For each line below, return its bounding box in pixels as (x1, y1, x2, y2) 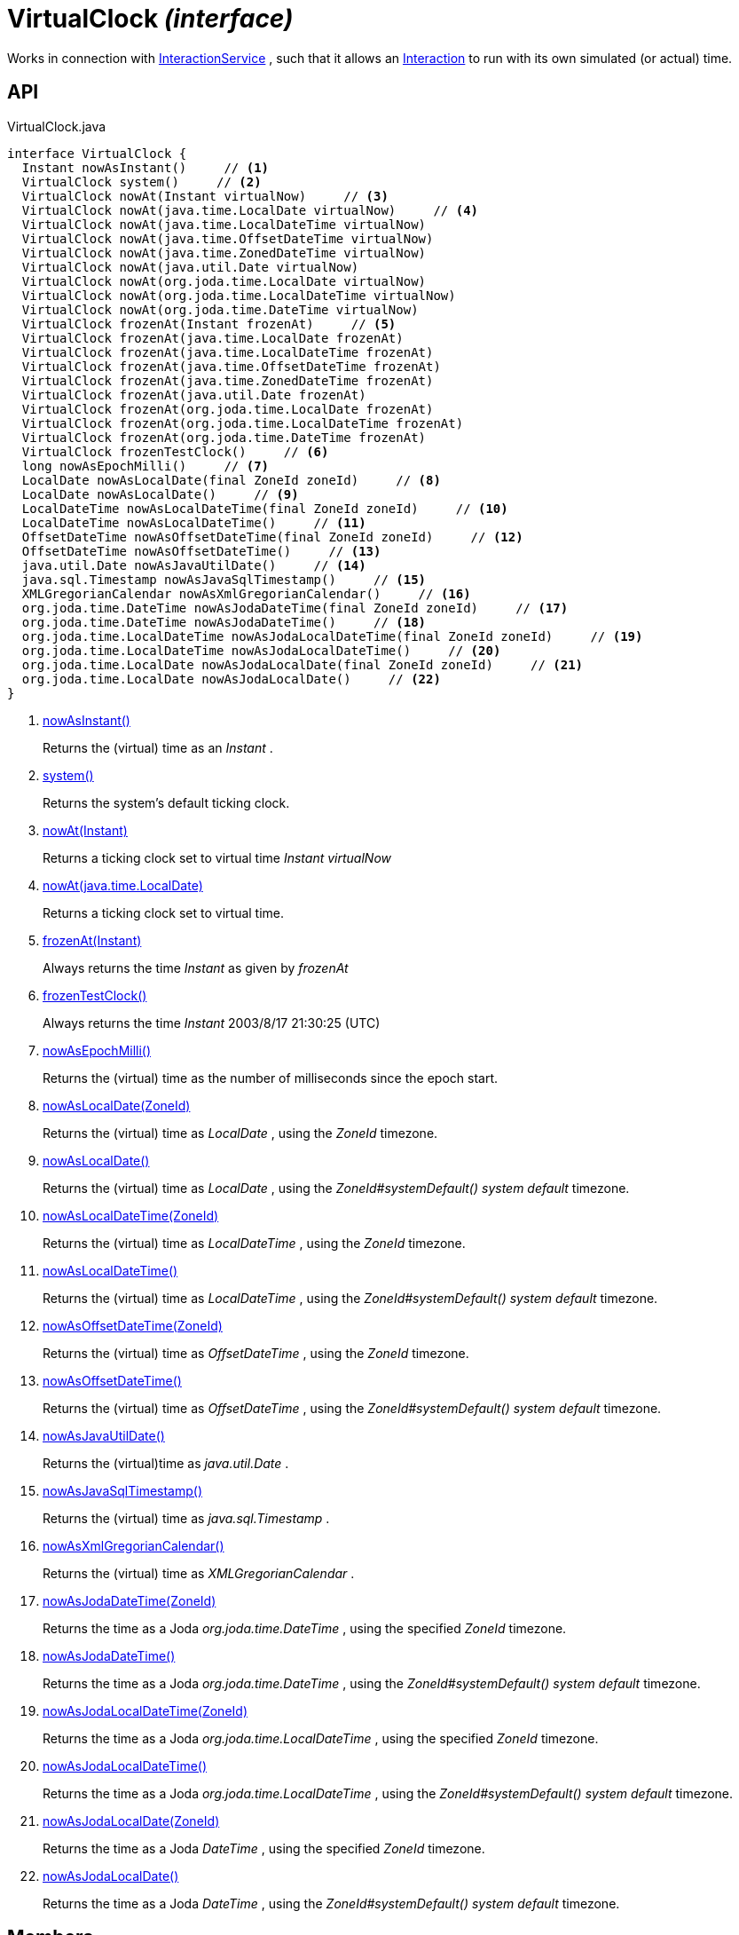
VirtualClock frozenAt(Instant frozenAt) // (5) (21, 316, 397, 331)
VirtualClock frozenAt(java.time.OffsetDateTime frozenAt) (21, 359, 441, 374)
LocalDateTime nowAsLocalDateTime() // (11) (21, 515, 366, 530)
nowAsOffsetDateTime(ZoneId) (43, 1317, 223, 1333)
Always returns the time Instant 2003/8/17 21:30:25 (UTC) (43, 1015, 381, 1031)
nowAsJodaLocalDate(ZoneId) (43, 1813, 220, 1828)
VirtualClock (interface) (7, 4, 294, 34)
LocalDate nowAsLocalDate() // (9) (21, 486, 299, 502)
